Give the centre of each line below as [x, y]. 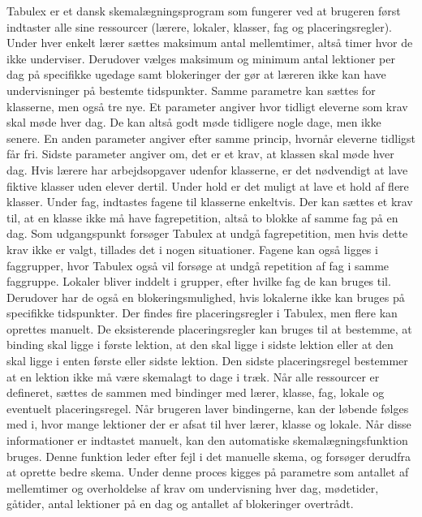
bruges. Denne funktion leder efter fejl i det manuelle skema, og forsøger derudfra [209, 456]
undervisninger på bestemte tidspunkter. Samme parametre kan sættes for [191, 90]
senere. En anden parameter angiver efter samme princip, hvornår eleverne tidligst [211, 138]
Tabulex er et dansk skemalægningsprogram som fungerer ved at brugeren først [204, 11]
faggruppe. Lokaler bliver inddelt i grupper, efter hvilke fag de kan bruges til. [199, 281]
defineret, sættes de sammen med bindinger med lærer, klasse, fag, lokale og [196, 392]
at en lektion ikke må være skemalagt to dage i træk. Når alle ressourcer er [193, 376]
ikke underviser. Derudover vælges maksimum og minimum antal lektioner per [201, 58]
